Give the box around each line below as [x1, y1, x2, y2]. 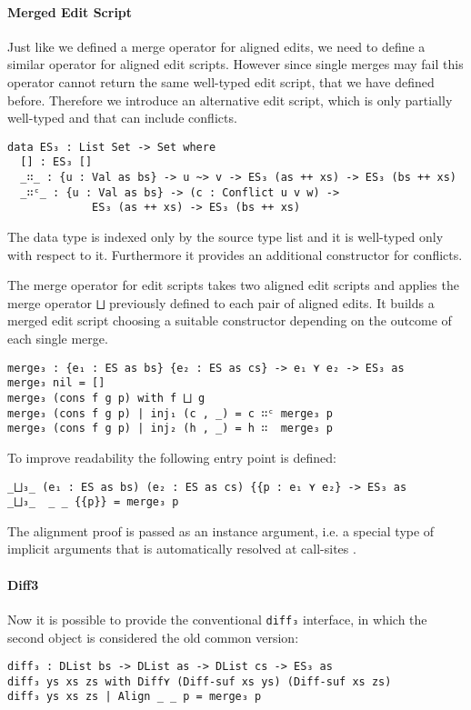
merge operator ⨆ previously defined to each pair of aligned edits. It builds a [7, 293, 435, 312]
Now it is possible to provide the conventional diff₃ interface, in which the [7, 609, 427, 628]
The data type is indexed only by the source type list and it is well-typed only [7, 227, 444, 246]
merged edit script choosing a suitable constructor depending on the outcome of [7, 311, 452, 330]
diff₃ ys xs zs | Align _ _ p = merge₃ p [7, 690, 262, 704]
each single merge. [7, 329, 108, 348]
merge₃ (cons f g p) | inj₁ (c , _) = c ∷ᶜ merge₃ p [7, 406, 333, 420]
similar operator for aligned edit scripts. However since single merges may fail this [7, 55, 464, 74]
